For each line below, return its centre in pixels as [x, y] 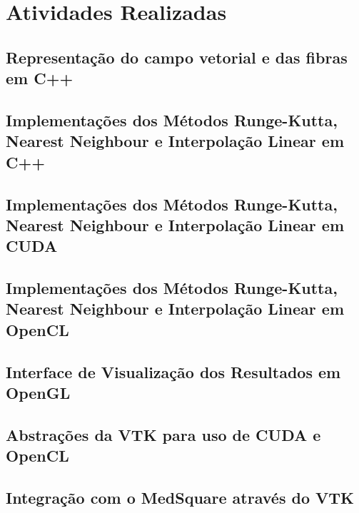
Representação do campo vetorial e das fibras [177, 57]
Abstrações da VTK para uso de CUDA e [163, 434]
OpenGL [38, 393]
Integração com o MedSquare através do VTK [180, 497]
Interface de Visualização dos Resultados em [173, 371]
